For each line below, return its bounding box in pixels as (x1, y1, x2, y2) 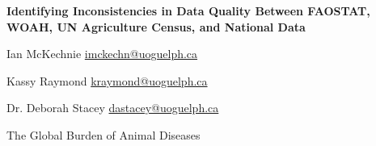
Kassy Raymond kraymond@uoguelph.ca (6, 72, 208, 89)
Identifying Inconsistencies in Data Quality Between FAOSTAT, (6, 2, 370, 19)
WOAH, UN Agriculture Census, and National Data (6, 18, 306, 35)
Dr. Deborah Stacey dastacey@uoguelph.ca (6, 99, 219, 116)
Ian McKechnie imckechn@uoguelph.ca (6, 45, 198, 62)
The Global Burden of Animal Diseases (6, 126, 201, 143)
